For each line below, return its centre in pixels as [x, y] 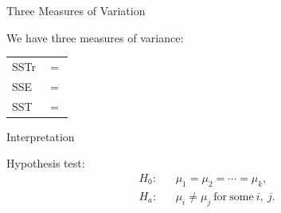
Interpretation [41, 136]
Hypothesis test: [46, 163]
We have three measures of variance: [95, 37]
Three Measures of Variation [76, 10]
